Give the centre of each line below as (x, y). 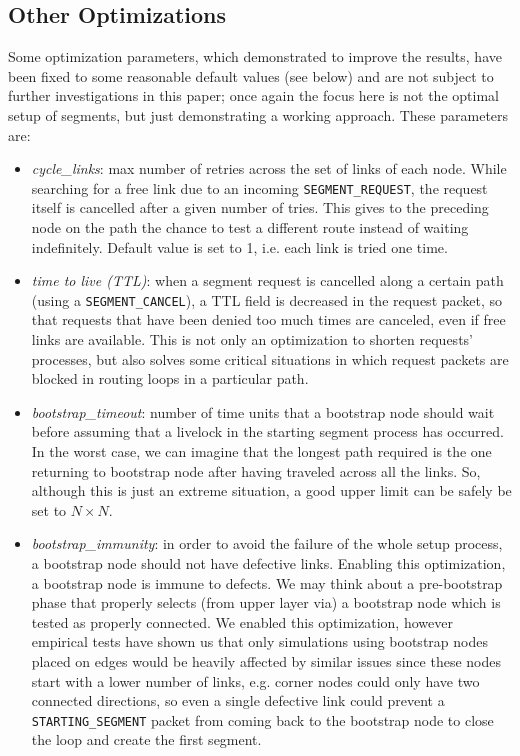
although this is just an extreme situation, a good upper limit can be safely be (271, 490)
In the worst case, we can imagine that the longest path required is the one (261, 451)
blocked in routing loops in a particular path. (170, 378)
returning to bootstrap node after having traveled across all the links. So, (256, 470)
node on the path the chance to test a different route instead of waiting (250, 227)
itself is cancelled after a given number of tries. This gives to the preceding (260, 207)
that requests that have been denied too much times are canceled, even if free (268, 319)
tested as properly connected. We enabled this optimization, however (242, 621)
